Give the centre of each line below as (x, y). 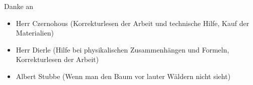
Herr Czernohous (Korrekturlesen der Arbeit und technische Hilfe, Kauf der (133, 23)
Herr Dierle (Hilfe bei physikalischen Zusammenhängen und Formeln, (122, 49)
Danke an (19, 6)
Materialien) (35, 33)
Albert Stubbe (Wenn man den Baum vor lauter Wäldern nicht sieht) (123, 76)
